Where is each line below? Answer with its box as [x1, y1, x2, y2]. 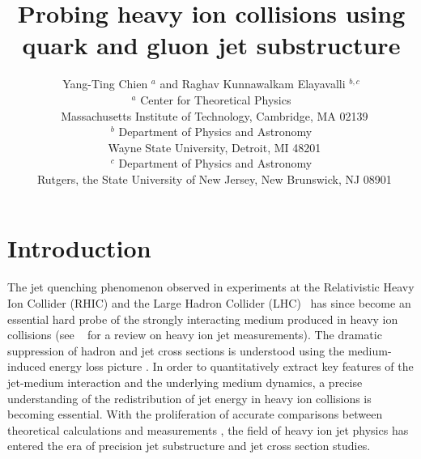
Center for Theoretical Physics [140, 91, 291, 108]
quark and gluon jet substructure [22, 28, 401, 62]
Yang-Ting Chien [62, 75, 148, 92]
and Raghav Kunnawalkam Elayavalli [159, 75, 346, 92]
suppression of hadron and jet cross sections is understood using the [7, 342, 345, 359]
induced [7, 358, 46, 375]
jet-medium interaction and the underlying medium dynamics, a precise [7, 373, 363, 390]
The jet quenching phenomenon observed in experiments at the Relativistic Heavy [7, 278, 415, 295]
